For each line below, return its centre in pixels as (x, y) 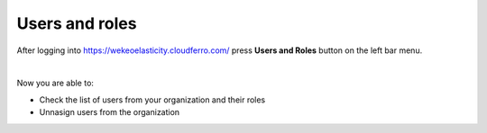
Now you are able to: (55, 83)
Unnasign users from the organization (110, 112)
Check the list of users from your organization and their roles (152, 100)
